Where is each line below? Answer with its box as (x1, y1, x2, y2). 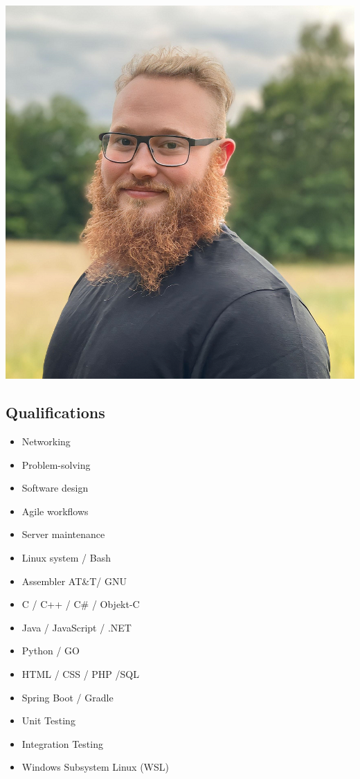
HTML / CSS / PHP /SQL (21, 666, 139, 681)
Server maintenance (21, 527, 105, 541)
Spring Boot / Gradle (21, 690, 114, 704)
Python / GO (21, 643, 80, 658)
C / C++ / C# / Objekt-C (21, 597, 140, 611)
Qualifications (6, 402, 105, 423)
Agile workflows (21, 503, 89, 518)
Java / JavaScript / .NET (21, 620, 132, 634)
